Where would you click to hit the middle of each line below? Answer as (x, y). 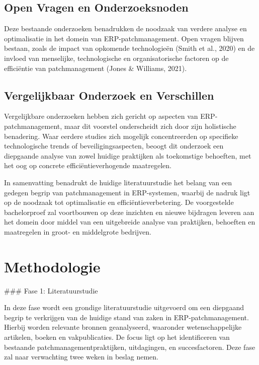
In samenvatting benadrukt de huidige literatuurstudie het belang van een (118, 182)
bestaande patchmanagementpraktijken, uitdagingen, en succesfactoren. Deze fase (130, 347)
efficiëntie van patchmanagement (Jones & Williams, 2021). (96, 68)
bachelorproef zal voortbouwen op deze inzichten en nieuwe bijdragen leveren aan (129, 212)
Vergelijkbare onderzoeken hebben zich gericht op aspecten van (101, 116)
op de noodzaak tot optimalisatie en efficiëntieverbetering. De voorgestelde (119, 202)
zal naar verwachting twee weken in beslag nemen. (81, 357)
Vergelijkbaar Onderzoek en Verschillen (109, 95)
